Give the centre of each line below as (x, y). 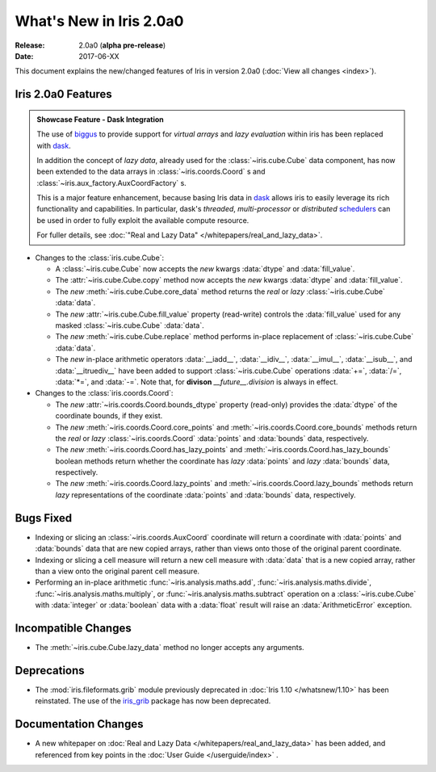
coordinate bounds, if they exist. (109, 416)
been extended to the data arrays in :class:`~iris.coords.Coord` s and (151, 172)
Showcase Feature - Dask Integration (101, 119)
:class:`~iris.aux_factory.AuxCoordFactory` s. (112, 183)
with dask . (54, 145)
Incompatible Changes (73, 628)
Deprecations (50, 670)
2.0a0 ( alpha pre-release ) (122, 45)
